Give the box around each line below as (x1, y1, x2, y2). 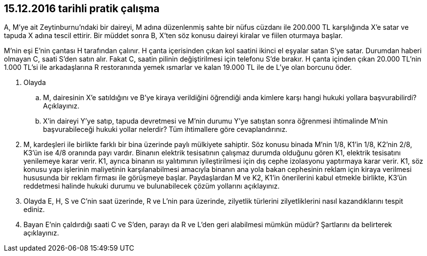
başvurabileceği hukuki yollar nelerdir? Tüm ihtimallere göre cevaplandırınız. (43, 125, 288, 134)
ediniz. (23, 205, 45, 214)
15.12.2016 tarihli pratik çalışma (4, 2, 160, 15)
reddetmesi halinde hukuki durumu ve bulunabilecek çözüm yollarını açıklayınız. (23, 182, 280, 191)
